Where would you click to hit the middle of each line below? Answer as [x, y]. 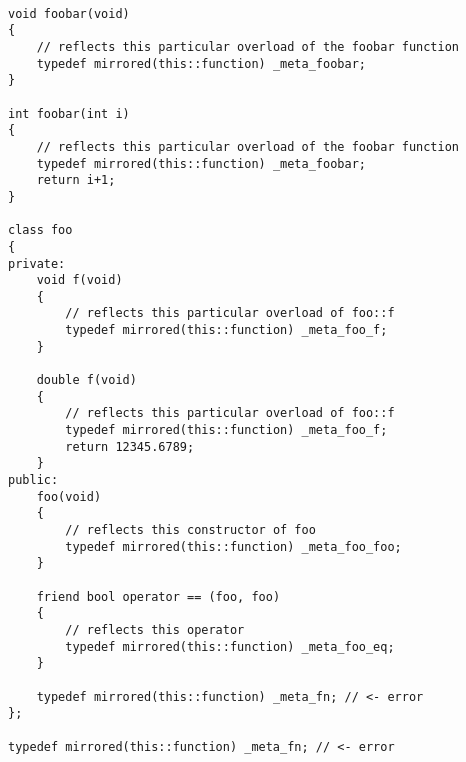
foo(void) [69, 496]
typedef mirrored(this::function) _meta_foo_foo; [233, 546]
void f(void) [79, 280]
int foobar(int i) [69, 113]
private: [37, 263]
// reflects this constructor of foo [190, 530]
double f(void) [86, 380]
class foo [40, 230]
